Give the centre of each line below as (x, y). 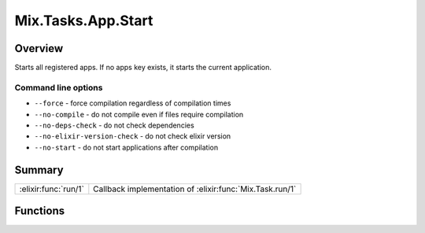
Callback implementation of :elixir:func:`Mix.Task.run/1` (195, 189)
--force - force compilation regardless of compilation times (133, 103)
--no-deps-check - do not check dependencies (114, 125)
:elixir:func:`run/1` (52, 189)
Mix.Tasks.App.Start (84, 20)
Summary (39, 170)
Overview (39, 48)
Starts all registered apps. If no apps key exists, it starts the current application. (143, 68)
